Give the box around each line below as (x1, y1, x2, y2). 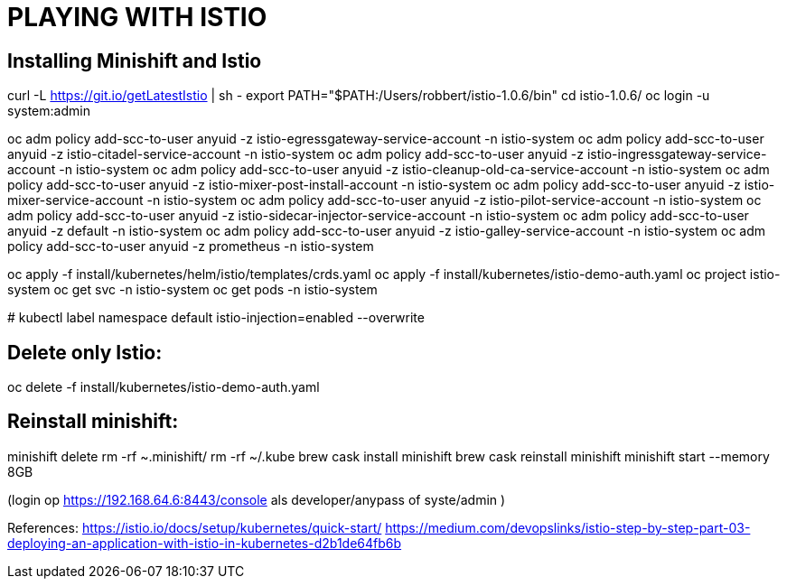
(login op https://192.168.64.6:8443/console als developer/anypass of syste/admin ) (7, 491, 506, 507)
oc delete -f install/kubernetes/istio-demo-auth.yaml (7, 379, 320, 395)
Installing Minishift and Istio (7, 49, 262, 72)
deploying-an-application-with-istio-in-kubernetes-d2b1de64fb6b (7, 535, 402, 551)
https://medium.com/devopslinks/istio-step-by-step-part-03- (385, 519, 751, 535)
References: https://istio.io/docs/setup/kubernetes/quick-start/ (7, 519, 382, 535)
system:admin (7, 103, 90, 119)
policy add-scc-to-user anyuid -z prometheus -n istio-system (7, 238, 374, 255)
